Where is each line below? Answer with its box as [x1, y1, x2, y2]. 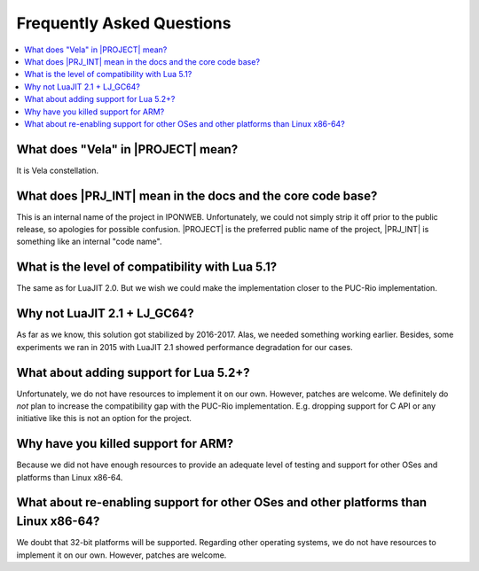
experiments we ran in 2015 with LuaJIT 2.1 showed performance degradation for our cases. [16, 341, 354, 352]
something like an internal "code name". [16, 236, 162, 247]
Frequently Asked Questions [16, 13, 232, 33]
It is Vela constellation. [16, 165, 99, 176]
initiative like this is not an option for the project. [16, 413, 192, 424]
